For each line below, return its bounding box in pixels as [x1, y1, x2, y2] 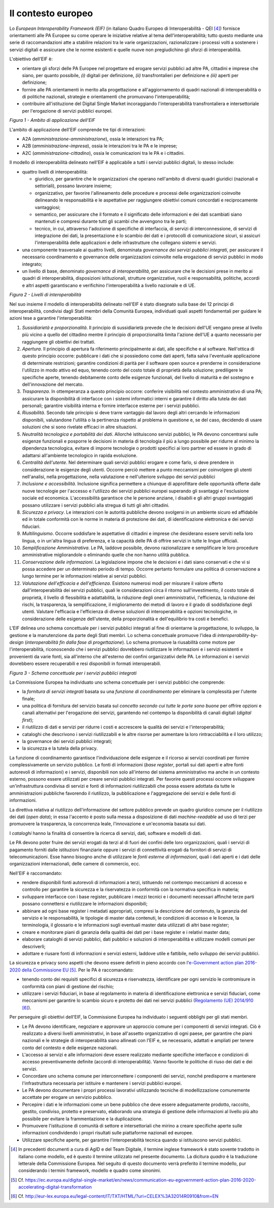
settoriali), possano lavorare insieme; [35, 183, 112, 189]
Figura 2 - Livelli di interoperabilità [9, 292, 81, 298]
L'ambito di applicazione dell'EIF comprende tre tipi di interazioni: [9, 126, 146, 132]
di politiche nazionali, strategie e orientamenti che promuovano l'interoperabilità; [22, 94, 190, 100]
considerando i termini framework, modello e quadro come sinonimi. [18, 1167, 161, 1173]
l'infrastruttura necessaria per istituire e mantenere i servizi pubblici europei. [22, 1080, 182, 1086]
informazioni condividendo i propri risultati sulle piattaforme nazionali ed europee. [22, 1130, 193, 1136]
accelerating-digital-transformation [18, 1184, 92, 1190]
